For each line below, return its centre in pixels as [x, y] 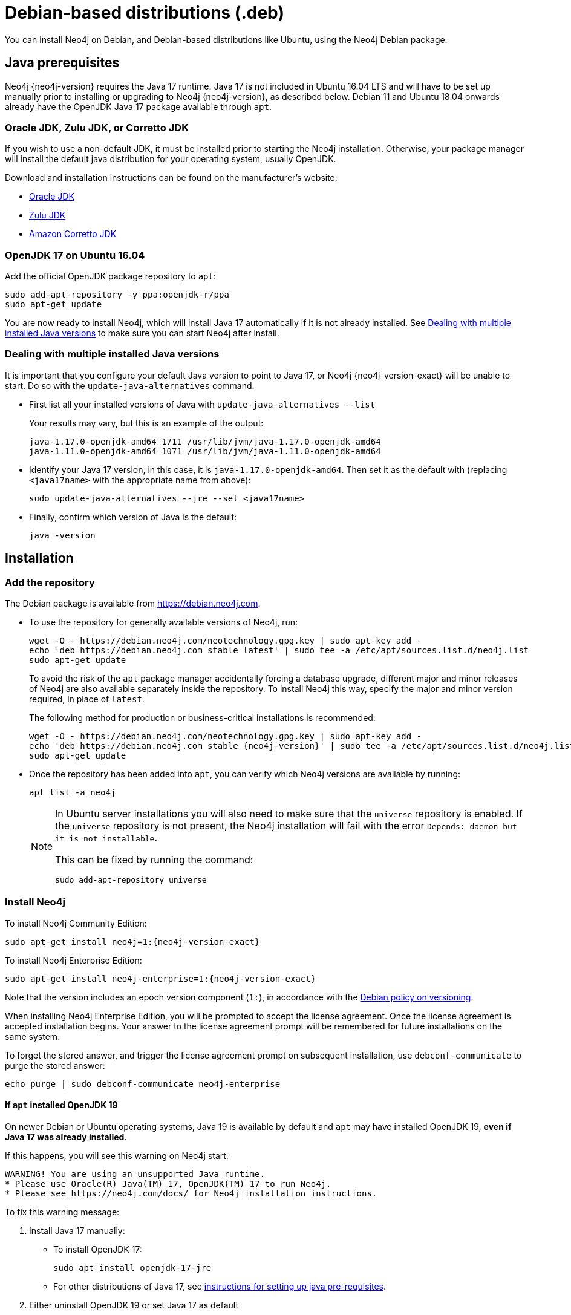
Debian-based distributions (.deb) [145, 13]
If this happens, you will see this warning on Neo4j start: [117, 1156]
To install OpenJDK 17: [98, 1250]
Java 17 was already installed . [66, 1137]
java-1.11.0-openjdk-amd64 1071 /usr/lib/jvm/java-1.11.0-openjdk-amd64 [205, 451]
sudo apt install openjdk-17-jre [132, 1268]
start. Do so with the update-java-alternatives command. [130, 385]
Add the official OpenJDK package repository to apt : [111, 276]
